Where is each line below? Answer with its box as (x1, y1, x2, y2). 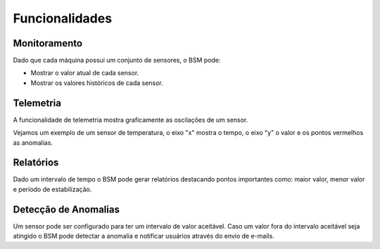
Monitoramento (13, 37, 83, 49)
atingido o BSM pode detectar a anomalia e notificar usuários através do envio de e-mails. (13, 232, 274, 241)
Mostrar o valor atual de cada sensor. (30, 69, 139, 77)
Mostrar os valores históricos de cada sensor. (30, 78, 163, 87)
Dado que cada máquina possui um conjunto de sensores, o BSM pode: (13, 56, 221, 65)
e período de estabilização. (13, 185, 92, 193)
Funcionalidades (13, 11, 113, 26)
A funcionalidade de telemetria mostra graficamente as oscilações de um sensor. (13, 115, 248, 124)
